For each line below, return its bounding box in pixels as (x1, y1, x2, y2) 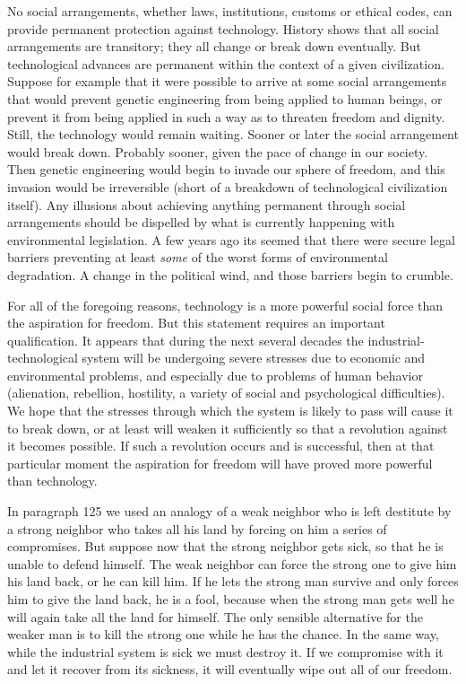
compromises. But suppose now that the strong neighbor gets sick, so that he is (7, 537, 444, 556)
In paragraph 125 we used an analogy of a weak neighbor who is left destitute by (7, 502, 452, 521)
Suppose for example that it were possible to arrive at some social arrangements (7, 72, 447, 91)
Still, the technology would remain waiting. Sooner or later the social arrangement (7, 125, 459, 144)
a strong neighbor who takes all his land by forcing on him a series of (7, 519, 387, 538)
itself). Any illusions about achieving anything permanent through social (7, 195, 406, 214)
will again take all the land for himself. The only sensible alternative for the (7, 607, 423, 626)
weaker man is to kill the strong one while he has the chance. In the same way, (7, 625, 439, 644)
